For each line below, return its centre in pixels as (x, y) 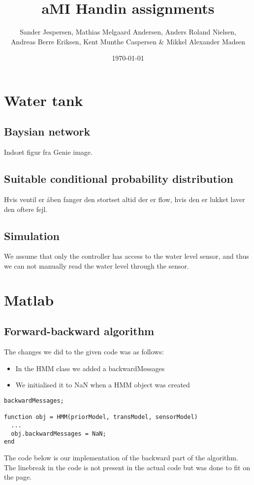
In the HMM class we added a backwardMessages (90, 368)
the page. (18, 477)
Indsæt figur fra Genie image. (48, 152)
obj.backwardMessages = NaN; (59, 433)
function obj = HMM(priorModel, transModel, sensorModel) (101, 417)
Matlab (29, 299)
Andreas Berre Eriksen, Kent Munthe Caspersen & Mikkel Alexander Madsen (128, 41)
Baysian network (47, 131)
